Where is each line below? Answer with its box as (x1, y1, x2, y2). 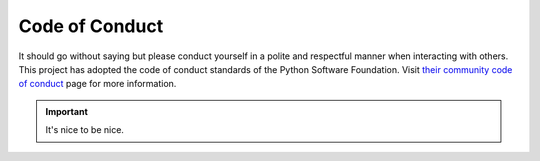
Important (45, 105, 89, 117)
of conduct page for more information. (18, 78, 177, 90)
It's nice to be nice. (45, 124, 125, 136)
